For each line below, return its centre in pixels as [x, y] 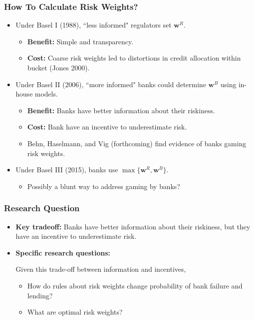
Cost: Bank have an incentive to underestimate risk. [107, 127]
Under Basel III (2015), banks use [67, 170]
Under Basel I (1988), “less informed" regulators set [93, 25]
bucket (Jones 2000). [58, 67]
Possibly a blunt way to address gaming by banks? [104, 186]
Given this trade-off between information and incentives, [101, 269]
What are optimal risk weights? [75, 312]
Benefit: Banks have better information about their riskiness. [121, 110]
